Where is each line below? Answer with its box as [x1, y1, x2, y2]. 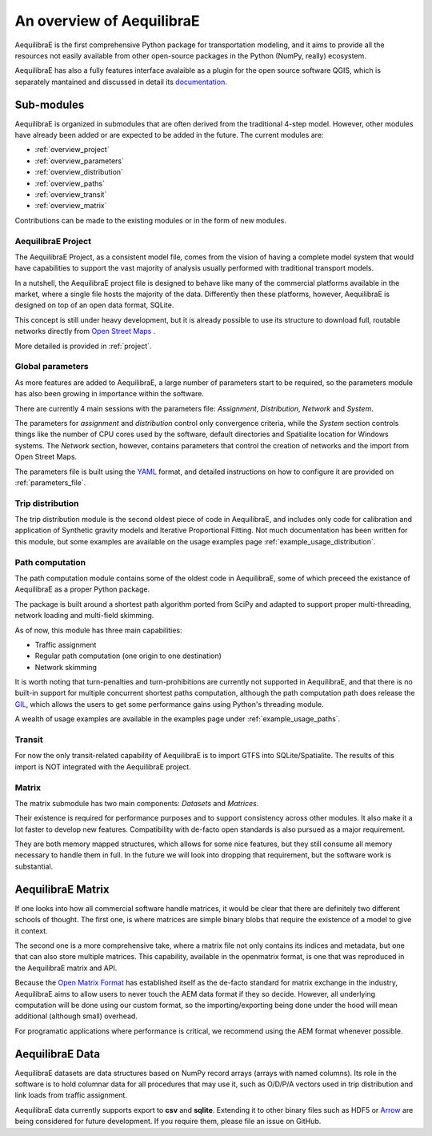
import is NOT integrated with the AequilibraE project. [14, 761, 191, 772]
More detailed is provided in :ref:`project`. [14, 341, 152, 351]
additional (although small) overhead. [14, 1011, 138, 1021]
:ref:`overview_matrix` [34, 201, 107, 211]
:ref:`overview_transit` [34, 189, 107, 199]
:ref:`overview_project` [34, 145, 110, 155]
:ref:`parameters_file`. [14, 477, 86, 488]
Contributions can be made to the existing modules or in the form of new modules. [14, 215, 287, 225]
